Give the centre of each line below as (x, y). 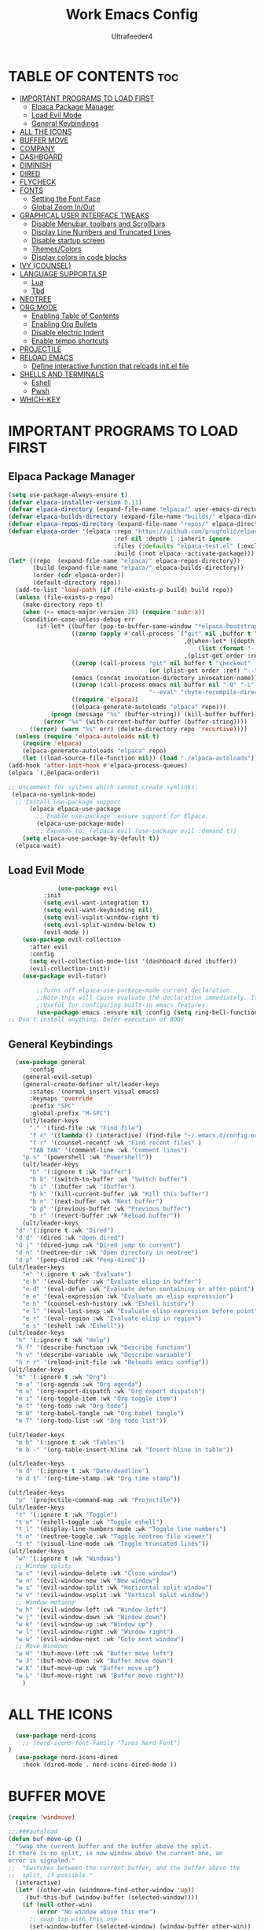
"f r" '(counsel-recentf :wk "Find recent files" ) (115, 1143)
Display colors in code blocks (79, 257)
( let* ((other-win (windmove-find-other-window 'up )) (105, 1890)
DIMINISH (35, 165)
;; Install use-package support (68, 802)
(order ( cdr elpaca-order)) (79, 575)
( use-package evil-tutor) (65, 976)
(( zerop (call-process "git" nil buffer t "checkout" (161, 663)
